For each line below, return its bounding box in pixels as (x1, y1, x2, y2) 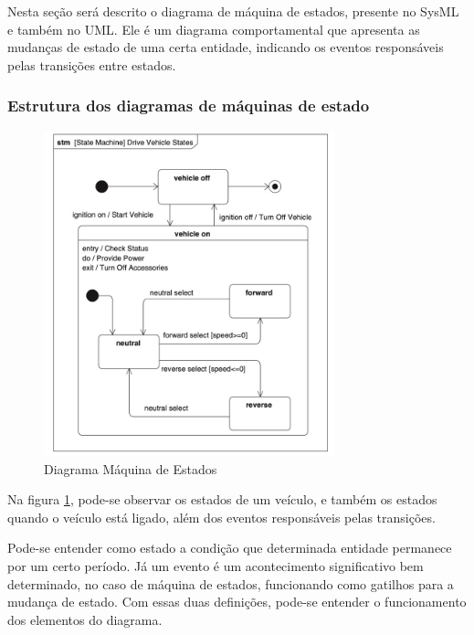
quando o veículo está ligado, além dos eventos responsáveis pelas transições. (7, 507, 436, 526)
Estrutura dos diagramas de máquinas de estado (7, 94, 370, 117)
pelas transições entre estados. (7, 55, 176, 74)
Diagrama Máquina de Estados (44, 459, 217, 478)
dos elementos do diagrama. (7, 609, 163, 629)
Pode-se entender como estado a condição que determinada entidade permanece (7, 538, 452, 557)
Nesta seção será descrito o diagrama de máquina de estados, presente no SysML (7, 2, 459, 20)
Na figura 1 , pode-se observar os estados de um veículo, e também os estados (7, 490, 437, 509)
